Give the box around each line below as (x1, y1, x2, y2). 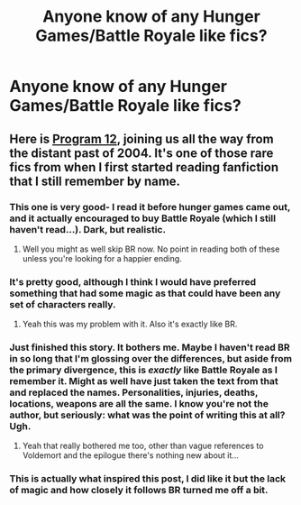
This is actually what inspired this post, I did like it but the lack (9, 473, 287, 485)
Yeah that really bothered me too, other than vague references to (22, 440, 264, 452)
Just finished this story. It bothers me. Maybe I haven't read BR (9, 341, 290, 353)
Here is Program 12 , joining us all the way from (9, 131, 274, 146)
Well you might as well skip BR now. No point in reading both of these (22, 243, 280, 254)
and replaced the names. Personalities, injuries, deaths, (9, 386, 259, 399)
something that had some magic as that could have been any (9, 287, 281, 299)
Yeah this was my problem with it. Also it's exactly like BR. (22, 318, 238, 330)
